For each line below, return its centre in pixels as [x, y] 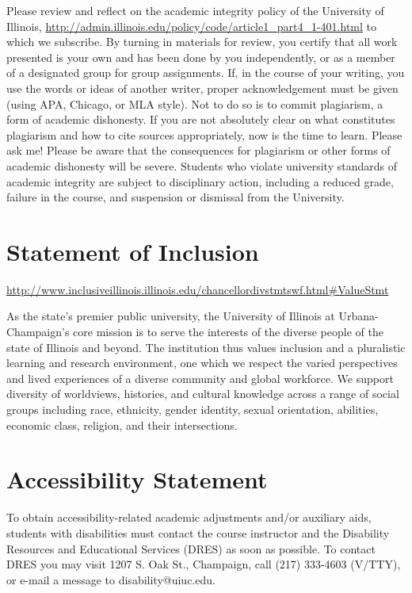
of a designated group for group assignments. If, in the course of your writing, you [206, 73]
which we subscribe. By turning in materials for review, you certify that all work [202, 42]
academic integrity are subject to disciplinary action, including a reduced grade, [200, 181]
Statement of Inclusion [133, 251]
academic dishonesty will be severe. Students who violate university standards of [202, 165]
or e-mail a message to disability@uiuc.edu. [111, 579]
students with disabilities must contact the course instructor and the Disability [198, 532]
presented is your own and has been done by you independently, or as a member [201, 57]
